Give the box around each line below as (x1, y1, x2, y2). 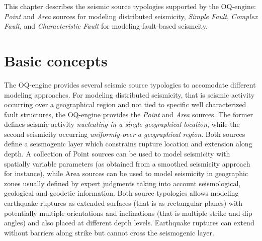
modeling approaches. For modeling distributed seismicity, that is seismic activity (4, 89, 255, 100)
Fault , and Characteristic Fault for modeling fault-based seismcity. (4, 21, 208, 31)
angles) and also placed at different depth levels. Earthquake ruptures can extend (4, 217, 254, 228)
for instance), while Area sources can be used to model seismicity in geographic (4, 168, 248, 179)
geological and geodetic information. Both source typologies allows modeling (4, 188, 239, 198)
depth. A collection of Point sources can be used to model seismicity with (4, 148, 230, 159)
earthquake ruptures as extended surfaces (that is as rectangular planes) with (4, 198, 243, 208)
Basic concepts (4, 50, 108, 70)
